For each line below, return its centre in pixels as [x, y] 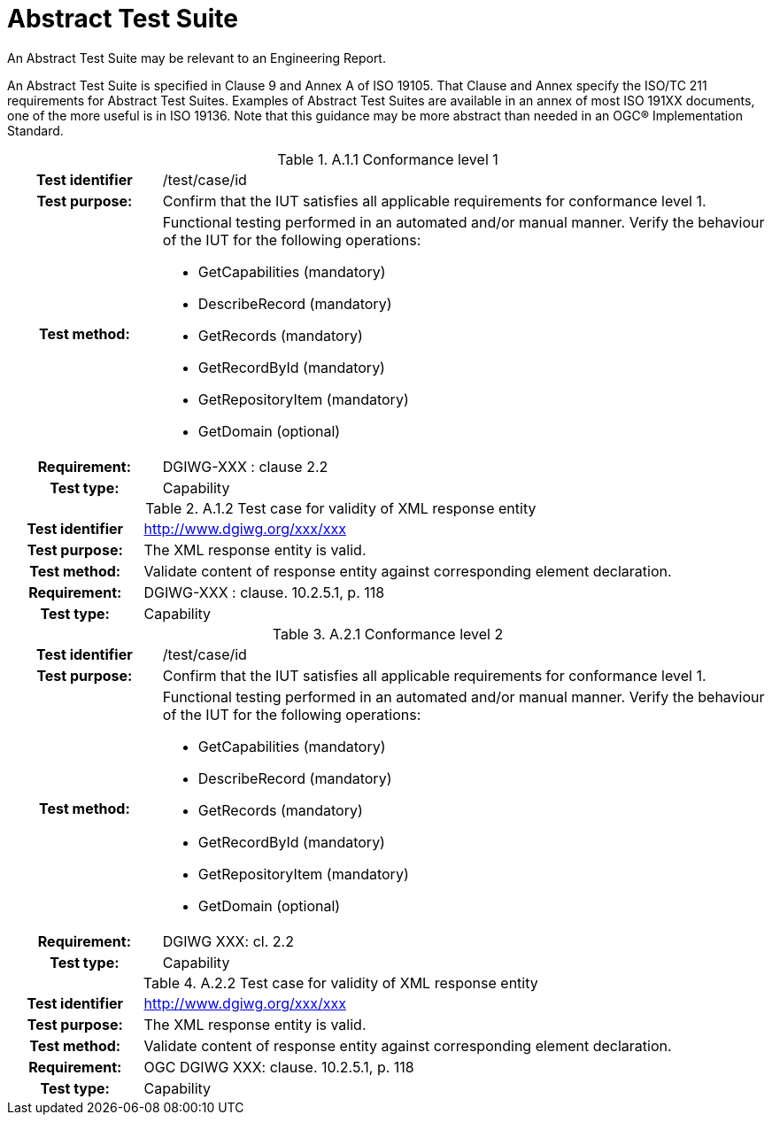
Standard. [35, 130]
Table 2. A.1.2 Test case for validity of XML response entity [341, 508]
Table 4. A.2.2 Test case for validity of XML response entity [340, 983]
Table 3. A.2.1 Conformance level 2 [388, 634]
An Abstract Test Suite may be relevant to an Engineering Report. [197, 58]
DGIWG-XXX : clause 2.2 [245, 466]
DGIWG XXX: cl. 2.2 [228, 941]
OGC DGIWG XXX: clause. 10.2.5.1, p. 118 [279, 1067]
